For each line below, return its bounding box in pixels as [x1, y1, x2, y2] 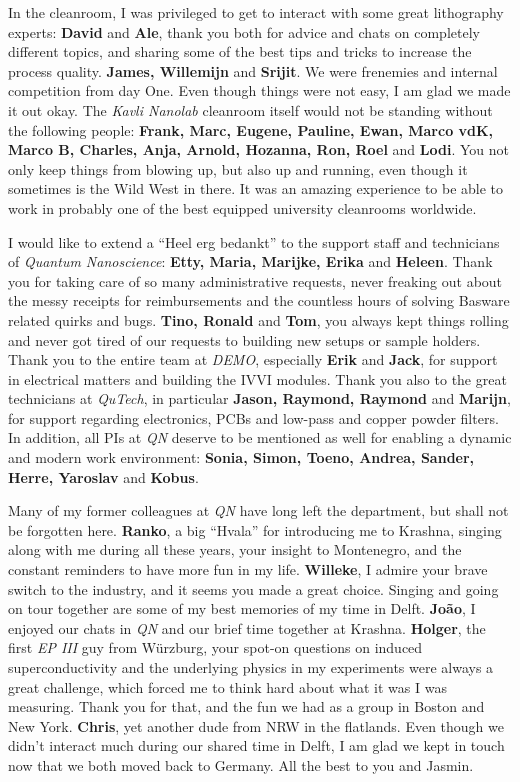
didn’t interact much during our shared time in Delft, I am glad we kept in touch [8, 735, 505, 756]
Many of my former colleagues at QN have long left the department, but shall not [8, 500, 509, 521]
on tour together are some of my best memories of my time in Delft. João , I [8, 598, 476, 619]
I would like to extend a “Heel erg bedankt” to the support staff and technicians [8, 231, 500, 252]
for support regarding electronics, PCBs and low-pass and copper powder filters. [8, 407, 499, 428]
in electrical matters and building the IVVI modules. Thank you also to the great [8, 368, 507, 389]
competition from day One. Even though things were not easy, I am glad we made [8, 80, 511, 101]
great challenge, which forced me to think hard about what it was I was [8, 676, 447, 697]
